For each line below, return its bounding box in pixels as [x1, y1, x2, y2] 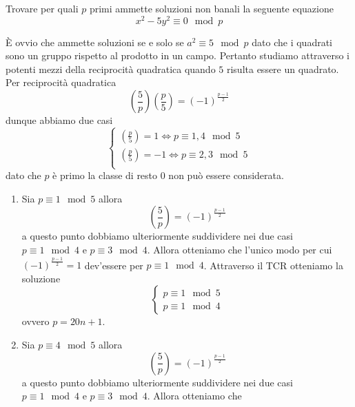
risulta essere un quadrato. [226, 61, 339, 76]
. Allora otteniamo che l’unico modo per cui [147, 242, 332, 257]
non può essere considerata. [168, 168, 284, 182]
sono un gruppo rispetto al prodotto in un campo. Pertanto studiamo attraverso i [6, 48, 349, 63]
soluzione [21, 271, 61, 285]
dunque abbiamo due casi [6, 113, 113, 127]
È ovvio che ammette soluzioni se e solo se [6, 34, 184, 49]
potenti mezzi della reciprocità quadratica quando [6, 61, 216, 76]
